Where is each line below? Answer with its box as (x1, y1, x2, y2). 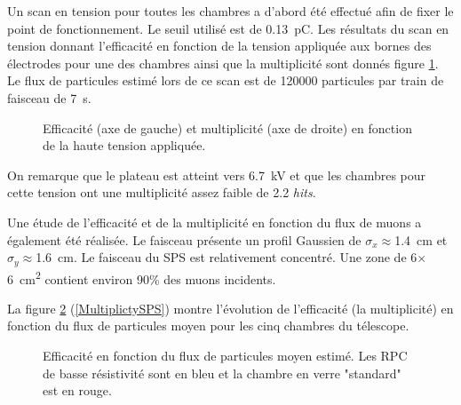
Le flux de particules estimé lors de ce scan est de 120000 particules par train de (7, 71, 444, 90)
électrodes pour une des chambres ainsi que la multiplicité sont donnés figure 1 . (7, 53, 439, 72)
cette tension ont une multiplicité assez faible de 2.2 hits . (7, 183, 316, 202)
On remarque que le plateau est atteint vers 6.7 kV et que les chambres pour (7, 165, 426, 184)
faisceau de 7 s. (7, 88, 91, 107)
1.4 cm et (394, 230, 448, 249)
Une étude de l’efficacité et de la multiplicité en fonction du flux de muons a (7, 212, 422, 231)
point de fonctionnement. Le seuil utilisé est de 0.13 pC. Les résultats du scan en (7, 19, 449, 37)
